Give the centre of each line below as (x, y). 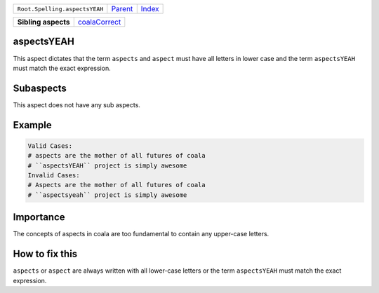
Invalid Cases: (54, 175)
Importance (39, 217)
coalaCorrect (99, 22)
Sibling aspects (44, 22)
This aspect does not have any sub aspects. (77, 104)
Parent (122, 9)
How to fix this (45, 254)
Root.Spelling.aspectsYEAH (60, 9)
